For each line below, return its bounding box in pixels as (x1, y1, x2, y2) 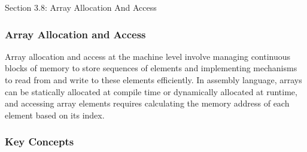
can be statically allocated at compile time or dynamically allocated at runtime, (5, 85, 297, 98)
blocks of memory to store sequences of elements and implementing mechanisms (5, 62, 297, 74)
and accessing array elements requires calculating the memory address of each (5, 97, 290, 110)
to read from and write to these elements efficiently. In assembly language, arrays (5, 74, 302, 86)
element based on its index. (5, 108, 105, 121)
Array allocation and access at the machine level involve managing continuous (5, 50, 291, 62)
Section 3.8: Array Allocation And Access (5, 1, 157, 13)
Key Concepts (5, 134, 74, 149)
